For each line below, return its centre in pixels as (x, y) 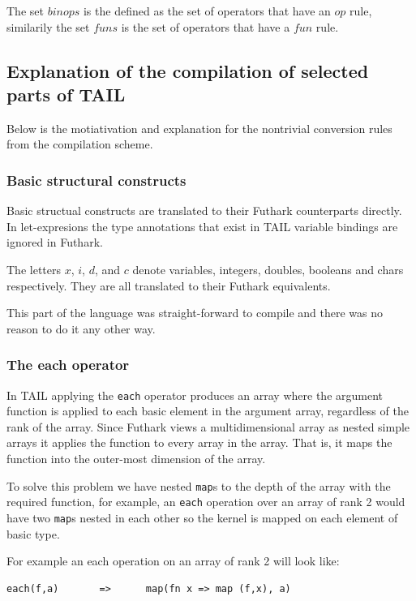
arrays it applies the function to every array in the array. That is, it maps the (199, 442)
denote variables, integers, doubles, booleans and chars (268, 269)
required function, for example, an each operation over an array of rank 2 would (206, 502)
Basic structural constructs (96, 180)
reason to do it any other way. (81, 328)
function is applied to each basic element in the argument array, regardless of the (208, 411)
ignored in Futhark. (55, 242)
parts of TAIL (66, 94)
